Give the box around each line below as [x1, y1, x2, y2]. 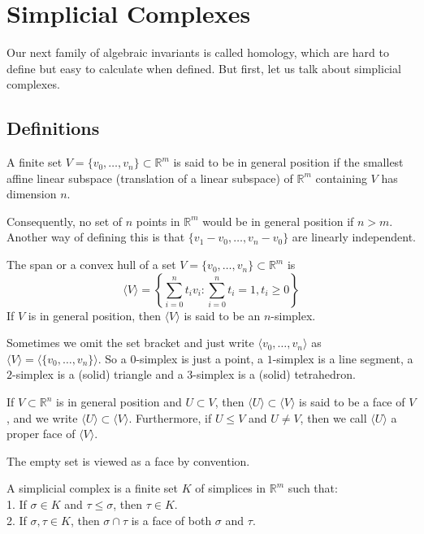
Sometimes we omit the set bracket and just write [6, 334, 254, 351]
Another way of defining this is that [6, 228, 185, 245]
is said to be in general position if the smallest [173, 154, 404, 171]
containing [315, 169, 367, 186]
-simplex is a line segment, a [272, 349, 413, 367]
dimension [6, 185, 57, 202]
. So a [97, 349, 127, 367]
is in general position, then [28, 306, 161, 323]
